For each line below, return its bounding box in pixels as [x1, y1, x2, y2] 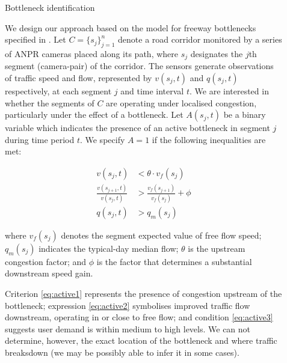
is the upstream [188, 242, 245, 254]
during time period [5, 133, 75, 145]
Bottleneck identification [5, 1, 95, 13]
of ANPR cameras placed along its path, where [5, 47, 178, 59]
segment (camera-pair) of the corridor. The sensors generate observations [5, 59, 274, 72]
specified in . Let [5, 33, 66, 46]
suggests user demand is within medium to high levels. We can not [5, 322, 251, 335]
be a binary [223, 108, 266, 121]
